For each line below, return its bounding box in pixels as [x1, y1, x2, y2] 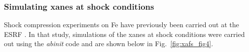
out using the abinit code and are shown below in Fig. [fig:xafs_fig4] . [4, 38, 213, 49]
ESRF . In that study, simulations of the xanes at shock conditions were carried [4, 29, 245, 39]
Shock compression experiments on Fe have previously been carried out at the [4, 19, 239, 30]
